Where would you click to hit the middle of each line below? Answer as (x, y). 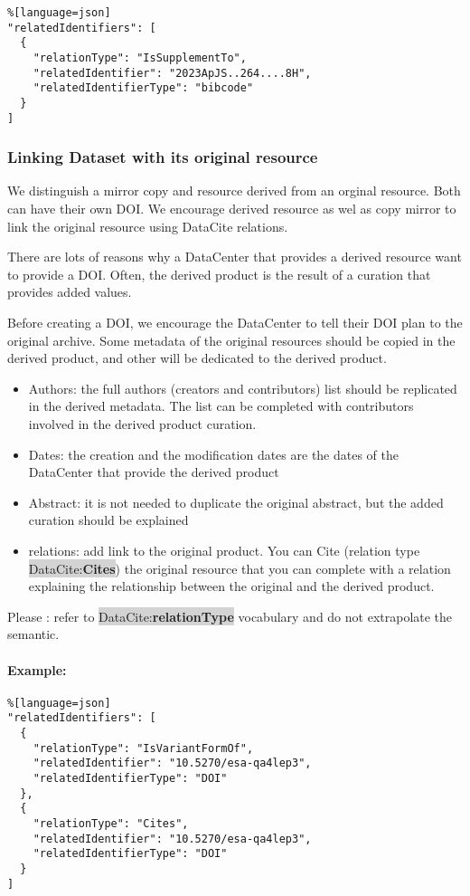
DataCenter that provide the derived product (154, 472)
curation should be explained (108, 520)
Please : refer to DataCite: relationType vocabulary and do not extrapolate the (230, 616)
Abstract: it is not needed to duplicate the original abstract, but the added (236, 502)
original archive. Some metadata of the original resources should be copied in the (231, 340)
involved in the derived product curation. (142, 424)
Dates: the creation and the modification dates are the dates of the (214, 454)
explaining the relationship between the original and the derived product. (231, 586)
